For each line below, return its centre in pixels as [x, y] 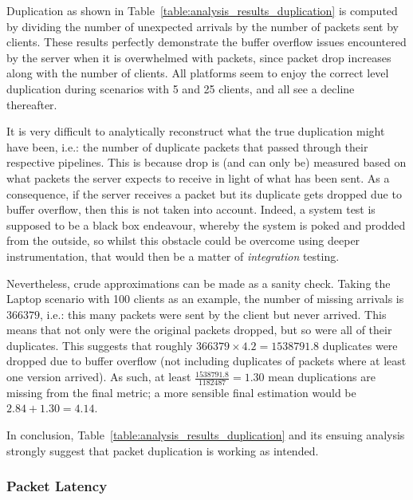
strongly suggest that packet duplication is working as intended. [163, 450]
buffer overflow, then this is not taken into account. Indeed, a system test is [191, 209]
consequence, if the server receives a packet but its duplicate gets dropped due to [204, 193]
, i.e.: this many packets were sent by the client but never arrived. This [213, 314]
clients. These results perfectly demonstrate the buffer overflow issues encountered [206, 42]
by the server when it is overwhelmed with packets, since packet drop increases [199, 57]
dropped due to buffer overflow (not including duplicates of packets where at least [206, 361]
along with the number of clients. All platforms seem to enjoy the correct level [198, 73]
